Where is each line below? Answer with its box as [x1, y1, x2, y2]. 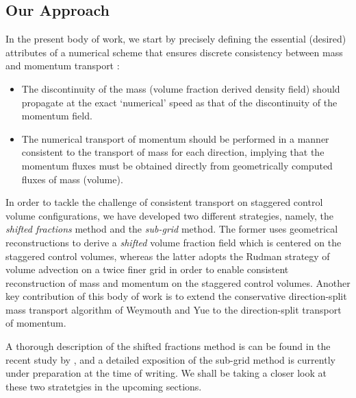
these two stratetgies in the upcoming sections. [5, 379, 202, 393]
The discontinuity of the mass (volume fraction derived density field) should [21, 81, 340, 95]
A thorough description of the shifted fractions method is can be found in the [5, 339, 331, 353]
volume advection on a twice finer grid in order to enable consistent [5, 262, 289, 277]
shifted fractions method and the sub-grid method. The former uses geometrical [5, 222, 338, 236]
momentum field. [21, 108, 92, 123]
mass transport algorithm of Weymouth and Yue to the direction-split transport [5, 302, 342, 316]
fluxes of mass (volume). [21, 172, 123, 186]
